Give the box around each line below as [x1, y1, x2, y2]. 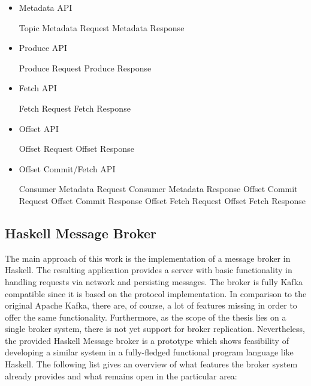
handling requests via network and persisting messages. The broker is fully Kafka [5, 275, 303, 288]
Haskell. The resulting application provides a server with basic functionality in [5, 264, 292, 276]
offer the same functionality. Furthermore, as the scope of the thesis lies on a [5, 310, 286, 323]
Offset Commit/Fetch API [19, 162, 116, 175]
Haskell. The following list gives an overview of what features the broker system [5, 358, 298, 370]
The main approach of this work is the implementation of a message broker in [5, 252, 291, 264]
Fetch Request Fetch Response [19, 101, 131, 114]
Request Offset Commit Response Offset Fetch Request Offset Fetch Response [19, 194, 306, 207]
